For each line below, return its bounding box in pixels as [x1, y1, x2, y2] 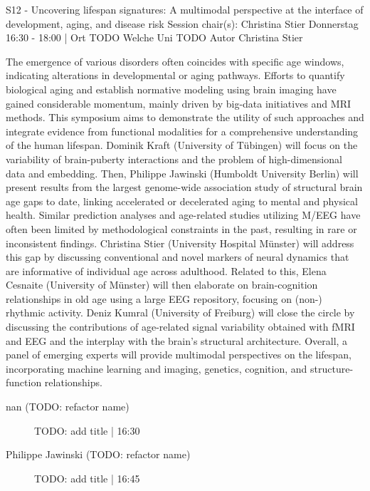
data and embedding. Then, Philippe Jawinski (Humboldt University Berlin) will [6, 165, 359, 180]
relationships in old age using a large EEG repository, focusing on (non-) [6, 291, 322, 306]
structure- [310, 361, 354, 376]
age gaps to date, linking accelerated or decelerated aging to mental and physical [6, 193, 358, 208]
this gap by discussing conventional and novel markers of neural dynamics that [6, 249, 349, 264]
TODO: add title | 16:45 [34, 470, 140, 485]
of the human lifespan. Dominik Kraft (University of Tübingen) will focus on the [6, 138, 358, 153]
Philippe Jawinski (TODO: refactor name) [6, 447, 191, 462]
